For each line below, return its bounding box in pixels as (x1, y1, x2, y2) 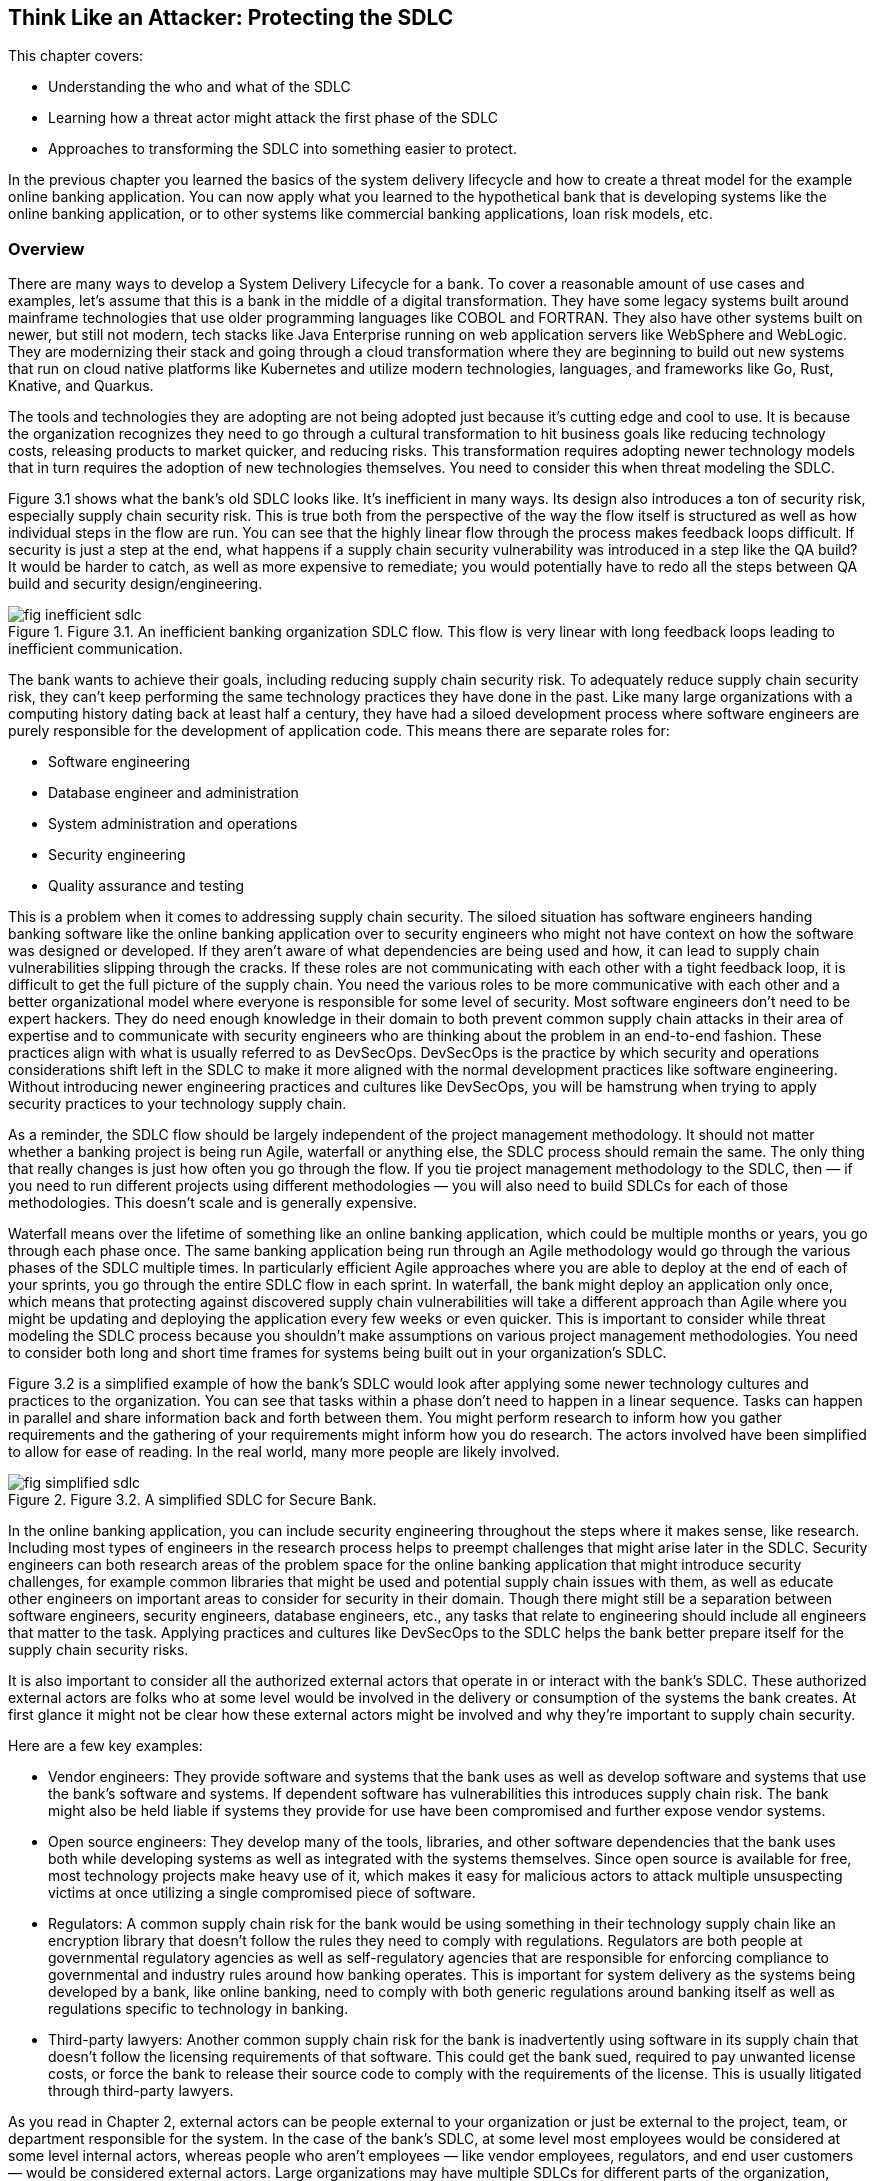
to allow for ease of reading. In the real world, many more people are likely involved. (8, 1443, 560, 1461)
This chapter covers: (8, 47, 144, 65)
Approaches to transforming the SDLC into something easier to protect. (48, 140, 517, 158)
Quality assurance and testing (48, 877, 245, 895)
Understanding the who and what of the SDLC (48, 78, 351, 96)
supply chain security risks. (8, 1641, 189, 1659)
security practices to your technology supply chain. (8, 1095, 347, 1113)
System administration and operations (48, 815, 298, 833)
